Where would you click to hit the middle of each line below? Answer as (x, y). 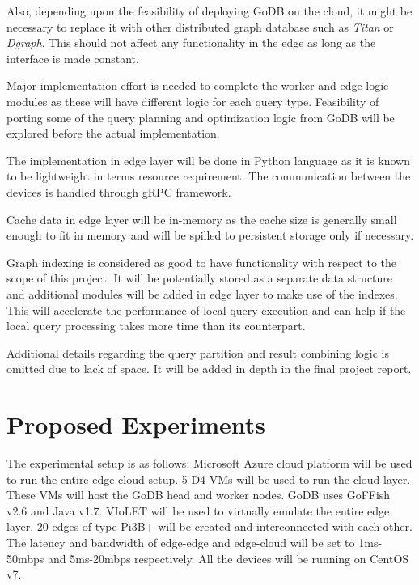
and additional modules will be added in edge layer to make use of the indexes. (202, 293)
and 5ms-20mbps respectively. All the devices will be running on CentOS (229, 558)
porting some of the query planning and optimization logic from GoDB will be (201, 117)
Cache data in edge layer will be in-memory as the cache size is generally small (202, 219)
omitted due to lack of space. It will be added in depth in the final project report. (209, 369)
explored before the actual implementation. (113, 133)
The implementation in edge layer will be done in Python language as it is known (208, 160)
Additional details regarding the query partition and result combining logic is (198, 352)
